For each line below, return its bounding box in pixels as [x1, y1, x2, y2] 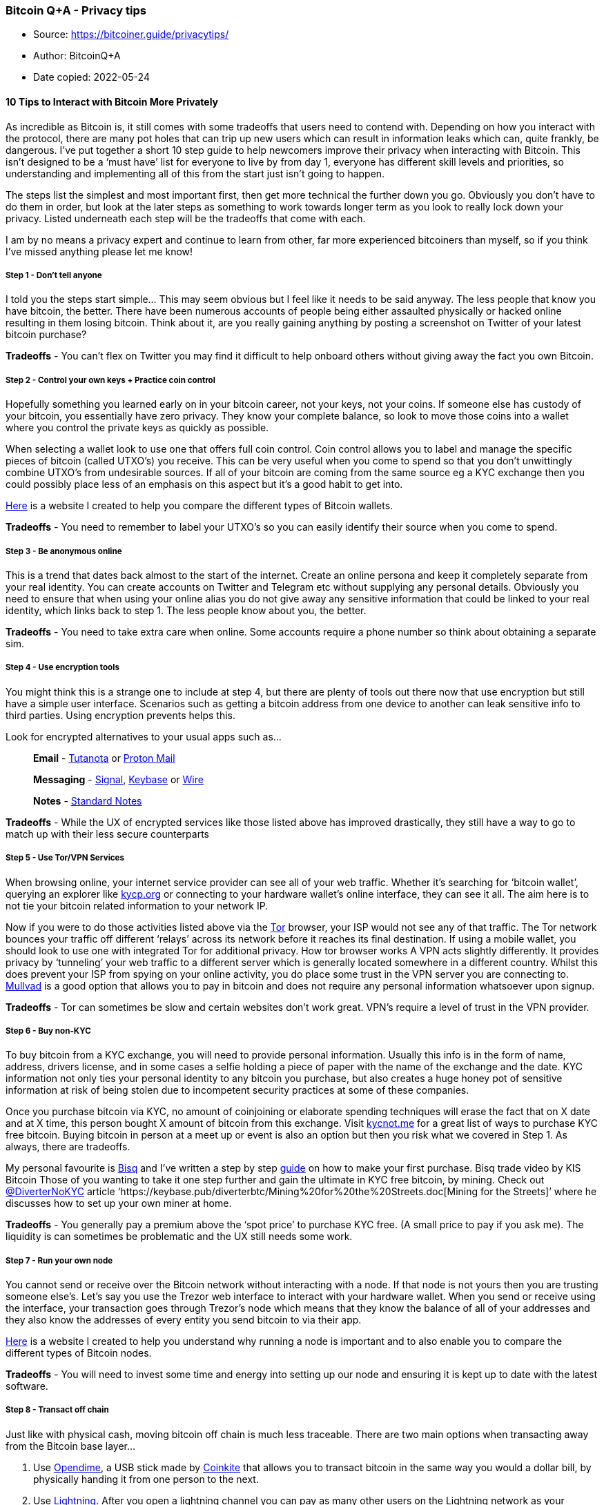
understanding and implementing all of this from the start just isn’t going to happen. [6, 167, 385, 179]
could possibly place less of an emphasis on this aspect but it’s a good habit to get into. [6, 478, 403, 491]
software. [6, 1380, 48, 1393]
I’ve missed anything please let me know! [6, 245, 193, 257]
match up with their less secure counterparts [6, 827, 209, 840]
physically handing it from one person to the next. [33, 1473, 259, 1485]
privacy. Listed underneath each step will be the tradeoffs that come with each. [6, 212, 366, 224]
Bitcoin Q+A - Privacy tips [6, 3, 146, 17]
